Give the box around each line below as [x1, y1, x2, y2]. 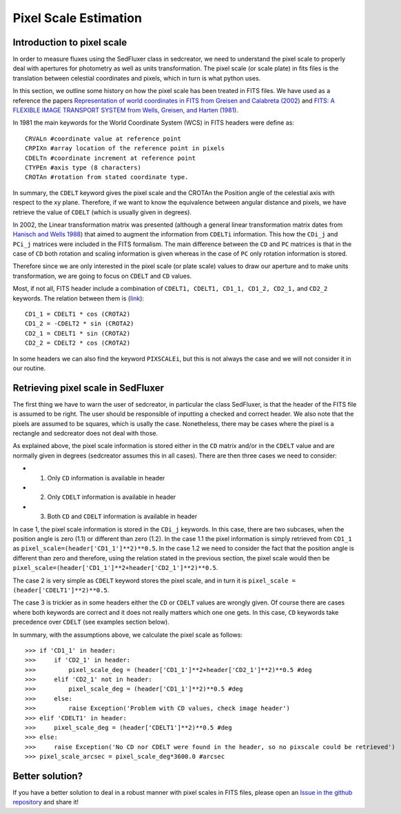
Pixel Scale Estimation [12, 10, 143, 26]
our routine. [12, 364, 46, 372]
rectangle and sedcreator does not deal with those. [12, 429, 158, 438]
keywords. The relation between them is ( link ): [12, 294, 145, 303]
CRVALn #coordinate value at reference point [25, 134, 182, 143]
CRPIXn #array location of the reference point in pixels [25, 145, 225, 152]
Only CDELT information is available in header [47, 493, 176, 501]
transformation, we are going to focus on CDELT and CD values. [12, 272, 192, 280]
